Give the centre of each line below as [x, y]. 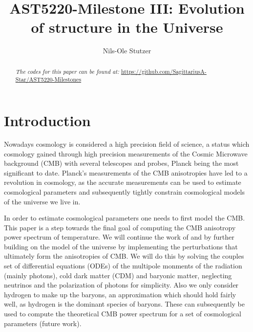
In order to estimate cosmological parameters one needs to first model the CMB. [125, 218]
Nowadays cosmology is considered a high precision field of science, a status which [127, 144]
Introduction [47, 121]
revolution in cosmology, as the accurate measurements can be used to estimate [123, 182]
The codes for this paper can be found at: [67, 71]
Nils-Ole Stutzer [127, 51]
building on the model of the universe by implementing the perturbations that [121, 246]
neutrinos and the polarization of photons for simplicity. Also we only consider [121, 285]
